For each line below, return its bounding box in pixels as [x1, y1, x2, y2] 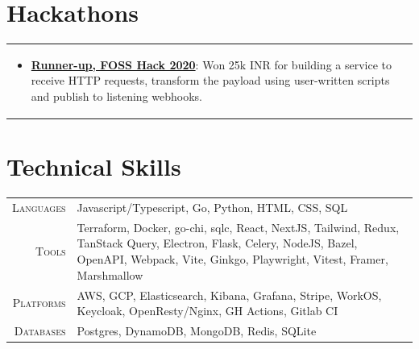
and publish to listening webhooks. [31, 88, 203, 105]
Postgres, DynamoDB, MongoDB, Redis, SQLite [77, 322, 317, 339]
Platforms [12, 294, 66, 311]
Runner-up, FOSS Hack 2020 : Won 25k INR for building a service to [31, 56, 392, 73]
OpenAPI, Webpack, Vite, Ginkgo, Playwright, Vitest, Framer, [77, 251, 388, 268]
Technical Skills [6, 150, 181, 183]
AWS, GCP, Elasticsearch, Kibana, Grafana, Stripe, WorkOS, [77, 286, 382, 303]
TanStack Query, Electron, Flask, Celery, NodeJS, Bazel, [77, 235, 358, 251]
